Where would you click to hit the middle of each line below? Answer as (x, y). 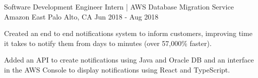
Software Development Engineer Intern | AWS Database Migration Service (119, 6)
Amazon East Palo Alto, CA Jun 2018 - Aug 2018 (81, 16)
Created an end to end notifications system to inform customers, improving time (128, 33)
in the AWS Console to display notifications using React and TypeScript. (117, 69)
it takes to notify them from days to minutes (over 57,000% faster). (108, 43)
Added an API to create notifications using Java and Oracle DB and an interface (129, 60)
